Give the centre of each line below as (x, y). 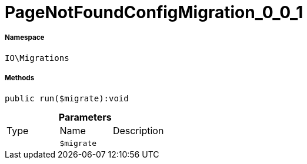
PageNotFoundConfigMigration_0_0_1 (154, 12)
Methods (20, 78)
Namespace (25, 38)
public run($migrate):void (67, 98)
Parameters (85, 117)
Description (138, 130)
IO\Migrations (37, 58)
